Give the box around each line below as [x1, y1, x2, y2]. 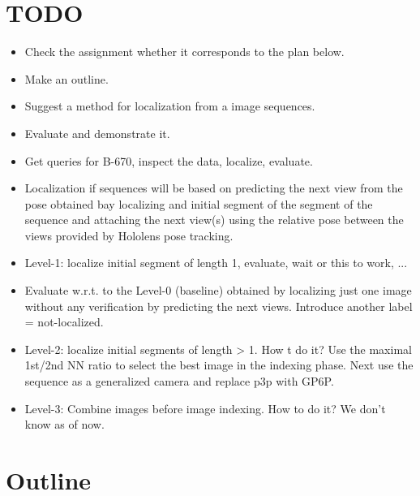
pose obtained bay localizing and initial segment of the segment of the [24, 195, 373, 212]
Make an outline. [24, 70, 109, 87]
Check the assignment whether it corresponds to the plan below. [24, 43, 345, 60]
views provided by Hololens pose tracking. [24, 226, 234, 244]
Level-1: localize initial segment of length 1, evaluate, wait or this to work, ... [24, 254, 408, 271]
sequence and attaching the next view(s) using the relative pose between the [24, 211, 404, 228]
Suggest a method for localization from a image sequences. [24, 97, 315, 114]
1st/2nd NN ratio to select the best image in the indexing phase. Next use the [24, 356, 414, 373]
